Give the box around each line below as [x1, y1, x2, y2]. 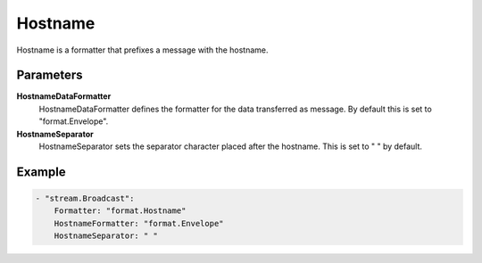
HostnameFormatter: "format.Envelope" [54, 218, 224, 228]
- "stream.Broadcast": [35, 193, 135, 204]
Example [16, 164, 66, 179]
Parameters [16, 68, 83, 83]
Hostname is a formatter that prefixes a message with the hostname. [16, 45, 269, 55]
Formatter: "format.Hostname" [54, 206, 187, 216]
